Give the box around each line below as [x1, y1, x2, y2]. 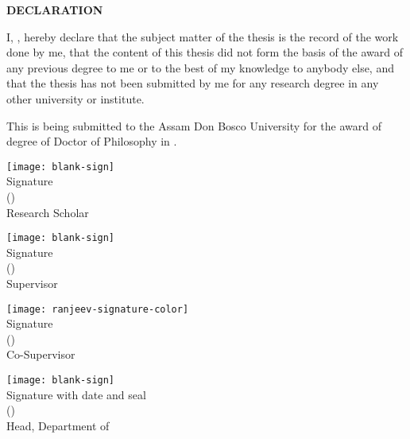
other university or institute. [6, 90, 145, 107]
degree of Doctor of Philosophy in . [6, 133, 177, 150]
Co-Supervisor [6, 346, 75, 363]
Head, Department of [6, 417, 110, 433]
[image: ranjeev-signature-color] [6, 303, 189, 315]
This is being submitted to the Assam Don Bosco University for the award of [6, 117, 381, 134]
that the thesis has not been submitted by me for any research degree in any [6, 75, 379, 91]
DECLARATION [6, 2, 103, 17]
